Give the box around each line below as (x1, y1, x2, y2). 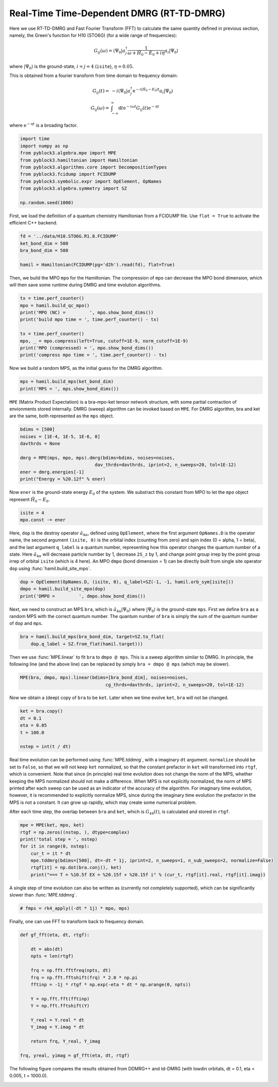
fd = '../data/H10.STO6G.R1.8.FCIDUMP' (20, 234, 119, 239)
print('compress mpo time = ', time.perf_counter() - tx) (20, 352, 167, 358)
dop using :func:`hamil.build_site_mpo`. (9, 565, 91, 571)
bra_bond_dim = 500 (20, 248, 68, 253)
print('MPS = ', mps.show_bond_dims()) (20, 385, 119, 392)
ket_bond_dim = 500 (20, 241, 68, 246)
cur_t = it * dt (30, 850, 71, 856)
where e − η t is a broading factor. (9, 122, 78, 129)
